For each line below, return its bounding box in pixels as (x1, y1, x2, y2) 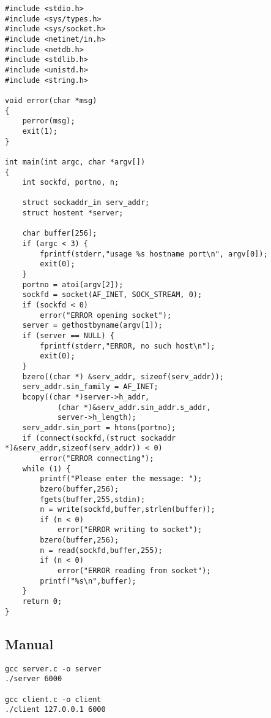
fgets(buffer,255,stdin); (40, 495, 146, 504)
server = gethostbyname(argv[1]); (22, 321, 163, 330)
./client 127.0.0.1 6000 (5, 705, 106, 714)
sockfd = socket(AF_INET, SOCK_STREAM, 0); (22, 290, 202, 299)
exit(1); (22, 126, 58, 136)
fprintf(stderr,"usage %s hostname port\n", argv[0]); (40, 249, 268, 258)
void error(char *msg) (5, 96, 97, 105)
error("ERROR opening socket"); (40, 311, 172, 320)
